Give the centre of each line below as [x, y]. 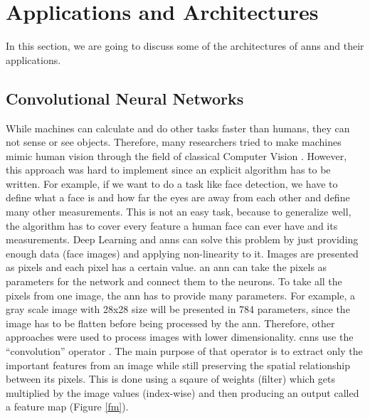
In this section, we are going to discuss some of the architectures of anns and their [185, 46]
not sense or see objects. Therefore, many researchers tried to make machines [174, 142]
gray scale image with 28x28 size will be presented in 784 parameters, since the [178, 309]
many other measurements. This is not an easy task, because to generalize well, [179, 212]
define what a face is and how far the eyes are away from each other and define [178, 197]
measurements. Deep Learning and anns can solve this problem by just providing [182, 239]
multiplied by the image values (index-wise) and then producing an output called [183, 392]
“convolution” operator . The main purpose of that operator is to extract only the [184, 351]
